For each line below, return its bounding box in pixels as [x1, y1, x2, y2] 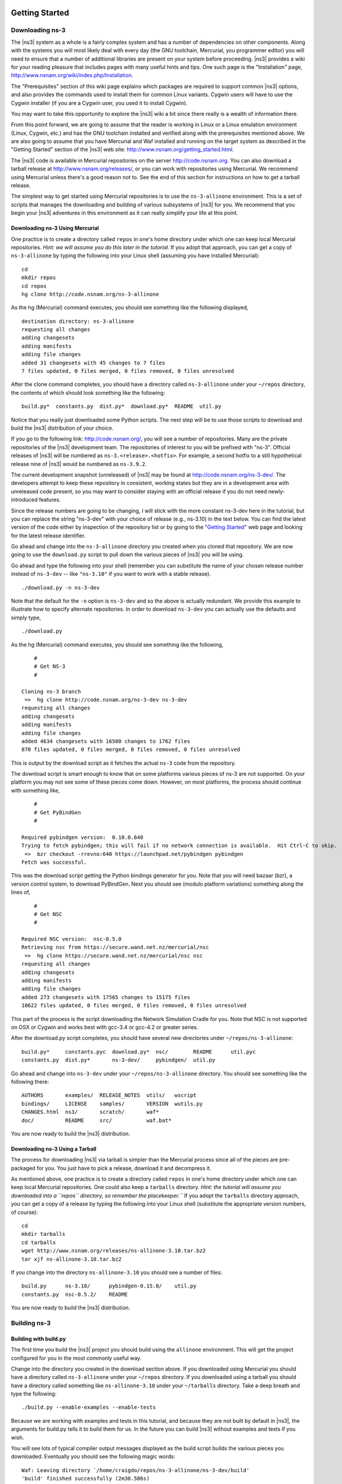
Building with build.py [11, 1335, 66, 1342]
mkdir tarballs [21, 1231, 66, 1238]
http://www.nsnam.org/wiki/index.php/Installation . [11, 72, 133, 79]
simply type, [11, 614, 41, 621]
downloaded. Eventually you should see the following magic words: [11, 1453, 175, 1460]
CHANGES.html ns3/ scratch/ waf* [21, 1109, 159, 1115]
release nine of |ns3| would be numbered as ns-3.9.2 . [11, 460, 147, 467]
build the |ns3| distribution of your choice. [11, 424, 114, 432]
